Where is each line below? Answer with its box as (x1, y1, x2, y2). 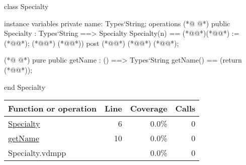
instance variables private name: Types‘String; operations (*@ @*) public (4, 18, 230, 28)
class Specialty (4, 1, 49, 11)
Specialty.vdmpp (8, 147, 66, 159)
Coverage (130, 102, 168, 115)
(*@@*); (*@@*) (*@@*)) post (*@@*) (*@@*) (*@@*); (4, 37, 179, 48)
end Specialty (4, 81, 46, 92)
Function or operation (8, 102, 97, 115)
